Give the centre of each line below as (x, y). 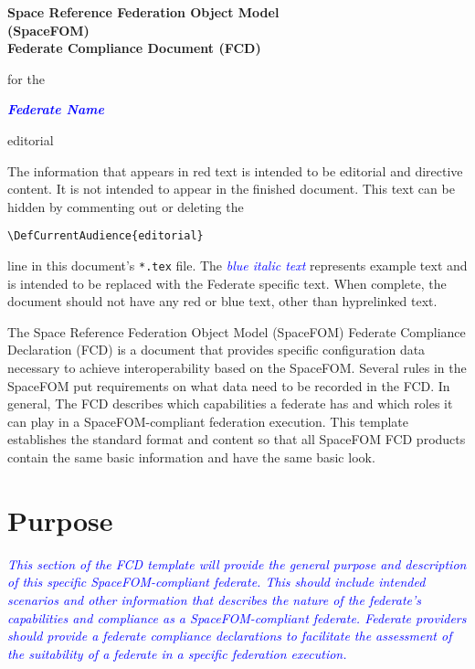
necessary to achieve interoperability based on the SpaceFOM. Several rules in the (237, 368)
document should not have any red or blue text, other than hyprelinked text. (222, 301)
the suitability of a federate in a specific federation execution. (177, 653)
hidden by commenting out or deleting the (126, 206)
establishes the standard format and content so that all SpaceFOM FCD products (237, 439)
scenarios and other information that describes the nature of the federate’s (214, 599)
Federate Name (56, 109)
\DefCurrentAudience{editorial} (106, 236)
